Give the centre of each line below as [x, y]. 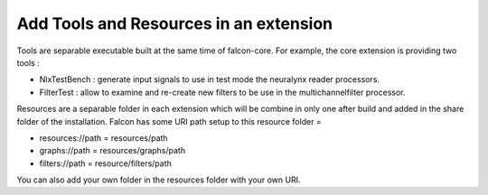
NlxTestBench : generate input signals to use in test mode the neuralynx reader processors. [209, 79]
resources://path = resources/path [103, 138]
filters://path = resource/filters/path [105, 163]
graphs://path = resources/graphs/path [112, 151]
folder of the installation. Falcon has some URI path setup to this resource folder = [169, 121]
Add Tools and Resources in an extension [175, 23]
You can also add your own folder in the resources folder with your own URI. [159, 180]
